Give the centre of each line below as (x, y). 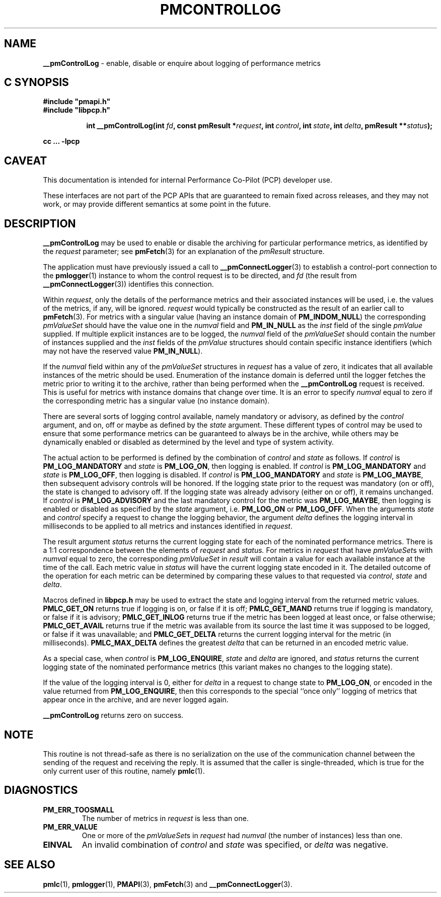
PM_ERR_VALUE (70, 827)
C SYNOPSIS (36, 83)
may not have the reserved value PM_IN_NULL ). (123, 351)
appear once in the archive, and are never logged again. (136, 700)
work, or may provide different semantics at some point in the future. (157, 204)
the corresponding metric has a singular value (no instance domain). (156, 401)
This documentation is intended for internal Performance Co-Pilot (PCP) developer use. (188, 180)
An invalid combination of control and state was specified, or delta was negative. (235, 844)
